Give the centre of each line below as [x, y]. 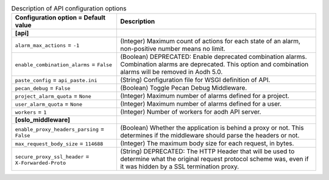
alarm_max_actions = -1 [47, 45]
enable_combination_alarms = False [64, 64]
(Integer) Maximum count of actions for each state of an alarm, [210, 41]
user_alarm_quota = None [48, 104]
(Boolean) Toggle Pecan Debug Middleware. [183, 88]
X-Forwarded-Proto [41, 163]
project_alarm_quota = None [53, 96]
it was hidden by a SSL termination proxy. [179, 167]
